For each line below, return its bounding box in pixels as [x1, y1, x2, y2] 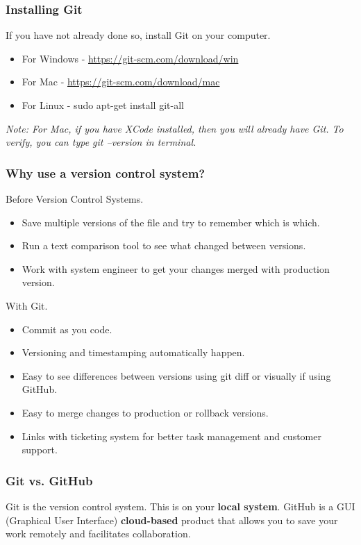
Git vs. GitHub [6, 471, 93, 489]
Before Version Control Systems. [6, 192, 144, 206]
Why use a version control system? [6, 164, 205, 181]
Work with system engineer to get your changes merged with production [22, 261, 330, 276]
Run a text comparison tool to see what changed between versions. [22, 238, 306, 253]
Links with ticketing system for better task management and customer [22, 428, 321, 443]
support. [22, 442, 58, 457]
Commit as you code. [22, 321, 112, 336]
